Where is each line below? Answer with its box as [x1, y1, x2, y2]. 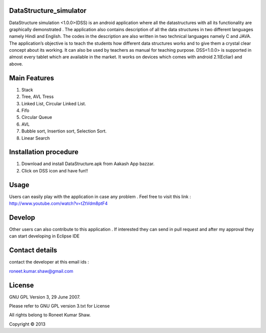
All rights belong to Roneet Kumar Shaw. [9, 312, 91, 318]
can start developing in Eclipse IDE [9, 233, 80, 239]
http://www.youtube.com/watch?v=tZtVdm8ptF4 [9, 200, 108, 206]
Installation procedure [9, 148, 79, 156]
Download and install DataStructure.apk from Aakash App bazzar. [21, 161, 155, 167]
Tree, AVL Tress [21, 94, 54, 100]
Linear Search [21, 135, 50, 141]
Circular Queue [21, 114, 52, 120]
